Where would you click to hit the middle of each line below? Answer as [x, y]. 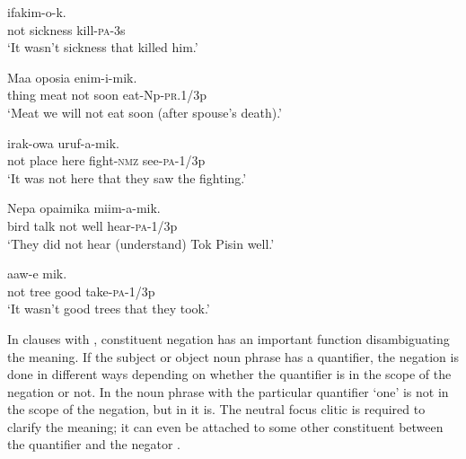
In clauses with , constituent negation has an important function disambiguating [229, 338]
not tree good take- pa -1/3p [81, 291]
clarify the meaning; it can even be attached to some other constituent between [225, 426]
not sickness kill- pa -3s [66, 29]
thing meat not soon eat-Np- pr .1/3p [107, 95]
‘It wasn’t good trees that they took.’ [109, 309]
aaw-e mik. [37, 274]
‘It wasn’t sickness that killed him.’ [103, 47]
